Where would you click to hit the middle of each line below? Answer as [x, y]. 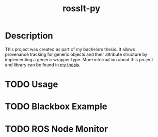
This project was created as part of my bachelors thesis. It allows [70, 49]
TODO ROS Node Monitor [56, 129]
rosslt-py [81, 9]
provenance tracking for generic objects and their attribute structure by [76, 54]
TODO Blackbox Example [56, 107]
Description [29, 36]
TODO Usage [32, 84]
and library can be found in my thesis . [43, 65]
